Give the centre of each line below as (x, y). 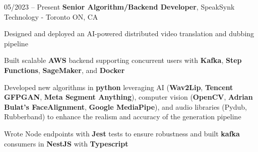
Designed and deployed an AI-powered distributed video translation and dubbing (129, 33)
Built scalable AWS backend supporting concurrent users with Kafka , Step (123, 60)
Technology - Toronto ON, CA (51, 16)
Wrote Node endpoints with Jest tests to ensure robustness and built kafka (122, 133)
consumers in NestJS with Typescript (66, 143)
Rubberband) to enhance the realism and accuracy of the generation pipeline (123, 117)
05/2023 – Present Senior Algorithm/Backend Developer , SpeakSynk (119, 7)
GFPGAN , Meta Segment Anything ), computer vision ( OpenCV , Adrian (128, 97)
